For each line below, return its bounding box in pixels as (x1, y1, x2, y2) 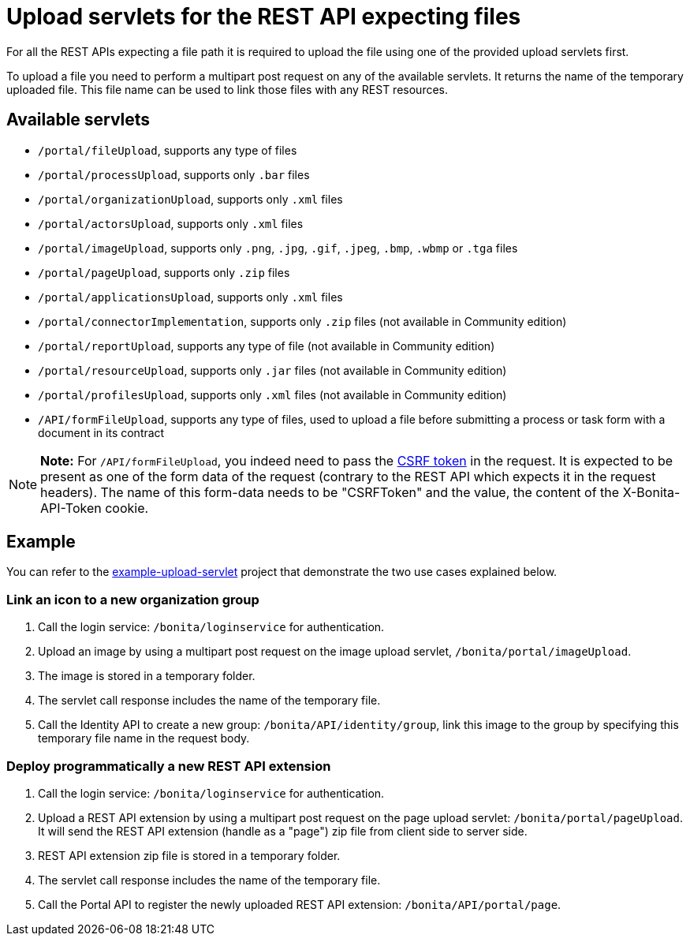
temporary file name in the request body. (38, 731, 250, 746)
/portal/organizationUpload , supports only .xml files (38, 192, 343, 206)
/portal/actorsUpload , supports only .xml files (38, 216, 304, 230)
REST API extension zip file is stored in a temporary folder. (38, 848, 341, 862)
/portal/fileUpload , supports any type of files (38, 143, 297, 157)
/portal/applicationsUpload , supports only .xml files (38, 290, 343, 304)
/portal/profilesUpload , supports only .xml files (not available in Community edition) (38, 387, 507, 402)
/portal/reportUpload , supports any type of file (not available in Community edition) (38, 338, 495, 353)
